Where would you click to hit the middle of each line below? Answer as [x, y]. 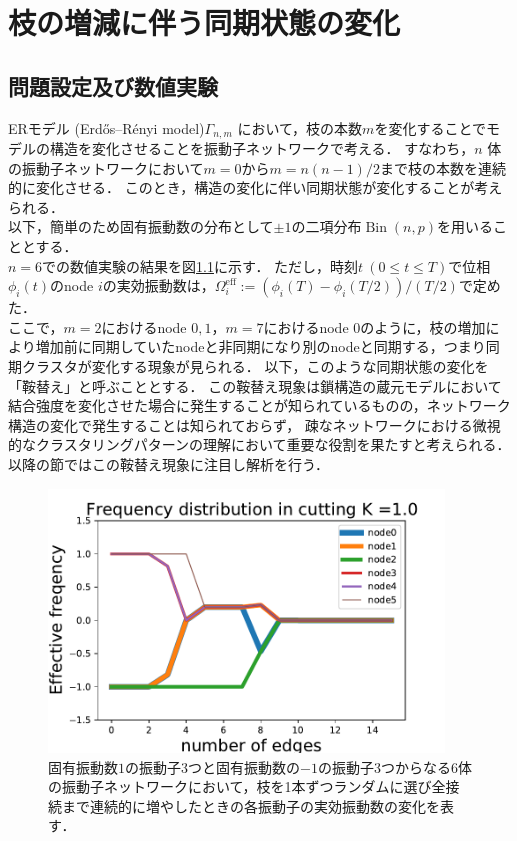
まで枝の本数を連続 [442, 167]
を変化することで [430, 127]
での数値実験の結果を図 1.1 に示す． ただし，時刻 [200, 265]
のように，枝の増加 [423, 326]
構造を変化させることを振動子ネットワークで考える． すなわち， [262, 148]
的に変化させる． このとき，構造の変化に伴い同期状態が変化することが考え [255, 187]
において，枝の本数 [300, 127]
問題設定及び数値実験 [113, 85]
